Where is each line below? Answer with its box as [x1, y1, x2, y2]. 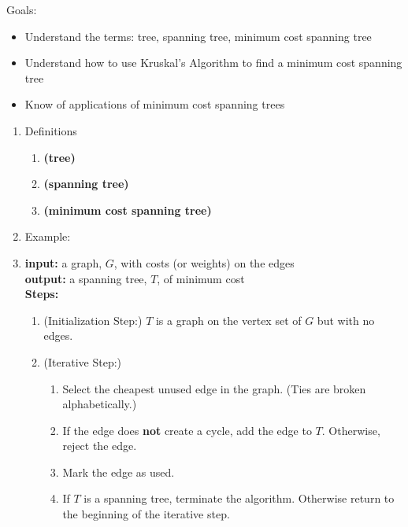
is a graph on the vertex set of [155, 311, 302, 328]
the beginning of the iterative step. [62, 506, 230, 522]
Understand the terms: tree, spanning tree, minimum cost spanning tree [24, 28, 372, 44]
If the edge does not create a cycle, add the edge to [62, 422, 312, 438]
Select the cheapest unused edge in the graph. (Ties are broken [62, 380, 366, 396]
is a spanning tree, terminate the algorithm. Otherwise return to [83, 490, 395, 507]
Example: [24, 228, 71, 245]
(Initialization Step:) [43, 311, 143, 328]
